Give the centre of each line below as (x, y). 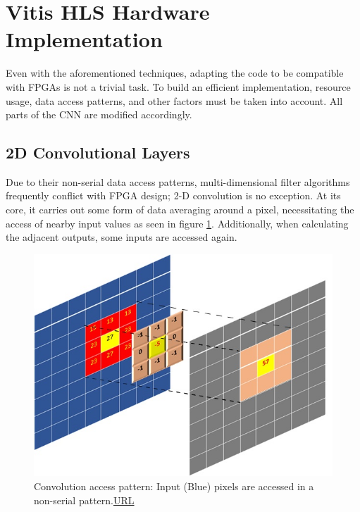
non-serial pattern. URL (84, 500)
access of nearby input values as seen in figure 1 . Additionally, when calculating (177, 223)
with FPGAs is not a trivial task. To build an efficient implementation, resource (178, 86)
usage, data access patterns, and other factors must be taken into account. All (174, 100)
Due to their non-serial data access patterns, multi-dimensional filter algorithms (178, 181)
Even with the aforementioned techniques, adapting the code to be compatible (175, 73)
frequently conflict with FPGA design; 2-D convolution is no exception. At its (173, 195)
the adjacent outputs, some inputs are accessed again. (122, 237)
